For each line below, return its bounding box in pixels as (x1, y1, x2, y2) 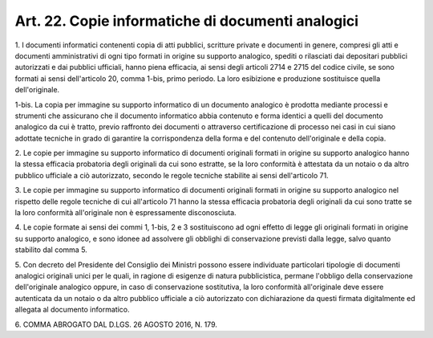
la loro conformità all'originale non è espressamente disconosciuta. (14, 208, 237, 218)
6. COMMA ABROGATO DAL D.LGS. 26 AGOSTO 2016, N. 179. (14, 320, 218, 329)
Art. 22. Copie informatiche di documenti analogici (14, 12, 359, 30)
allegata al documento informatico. (14, 305, 130, 315)
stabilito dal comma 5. (14, 245, 87, 255)
